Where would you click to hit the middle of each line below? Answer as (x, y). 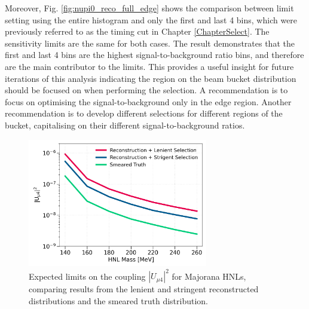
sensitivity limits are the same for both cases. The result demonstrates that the (150, 43)
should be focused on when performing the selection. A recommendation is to (146, 90)
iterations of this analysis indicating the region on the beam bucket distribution (151, 78)
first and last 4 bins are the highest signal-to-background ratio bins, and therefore (154, 55)
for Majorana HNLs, (209, 276)
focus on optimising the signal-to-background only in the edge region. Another (148, 101)
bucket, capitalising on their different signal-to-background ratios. (125, 125)
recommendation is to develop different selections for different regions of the (144, 113)
